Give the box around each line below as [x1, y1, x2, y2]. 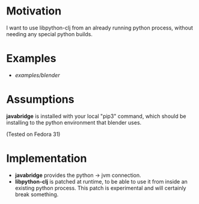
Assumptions [6, 93, 75, 107]
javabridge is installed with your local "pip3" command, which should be [6, 113, 186, 120]
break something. [14, 191, 59, 198]
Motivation [6, 4, 62, 18]
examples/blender [14, 71, 60, 79]
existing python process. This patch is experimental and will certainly [14, 184, 186, 191]
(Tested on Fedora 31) [6, 131, 61, 138]
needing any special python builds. [6, 30, 93, 37]
